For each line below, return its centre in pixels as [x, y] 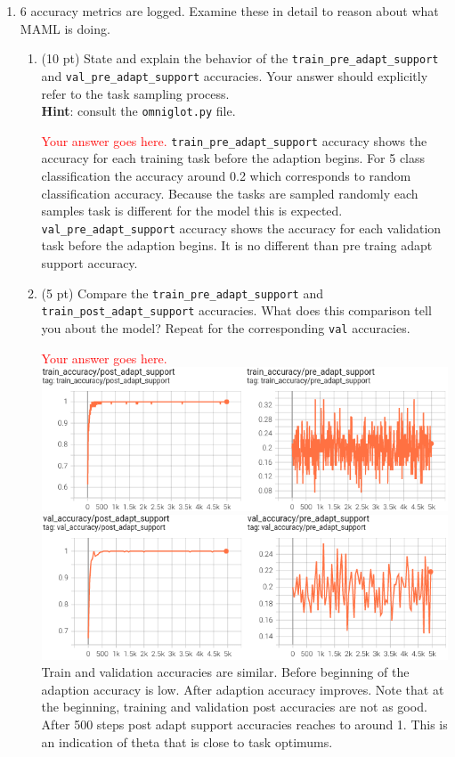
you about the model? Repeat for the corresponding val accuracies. [226, 327]
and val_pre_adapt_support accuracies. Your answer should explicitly [235, 75]
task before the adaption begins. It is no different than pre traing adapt [237, 245]
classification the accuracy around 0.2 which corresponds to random [226, 175]
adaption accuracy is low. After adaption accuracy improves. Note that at [243, 689]
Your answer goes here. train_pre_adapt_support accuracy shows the [234, 140]
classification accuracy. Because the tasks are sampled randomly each [230, 193]
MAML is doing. [65, 28]
